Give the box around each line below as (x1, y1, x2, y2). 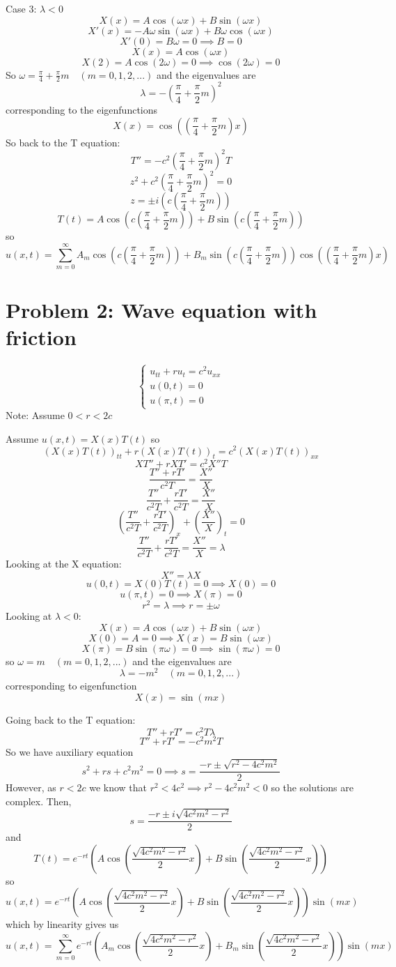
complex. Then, (6, 793, 72, 808)
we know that (89, 780, 148, 795)
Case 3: (6, 1, 37, 15)
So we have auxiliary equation (6, 744, 134, 759)
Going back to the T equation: (6, 712, 136, 726)
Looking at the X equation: (6, 556, 122, 571)
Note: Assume (6, 408, 65, 422)
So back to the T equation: (6, 135, 120, 149)
